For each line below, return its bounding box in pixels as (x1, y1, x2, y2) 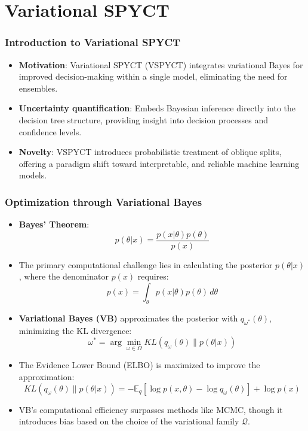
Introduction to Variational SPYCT (5, 35, 181, 50)
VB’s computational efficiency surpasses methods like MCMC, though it (19, 403, 283, 415)
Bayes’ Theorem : (19, 218, 90, 230)
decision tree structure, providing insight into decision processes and (19, 113, 269, 126)
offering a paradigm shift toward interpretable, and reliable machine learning (19, 157, 300, 169)
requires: (137, 270, 169, 283)
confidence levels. (19, 125, 82, 138)
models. (19, 169, 47, 181)
